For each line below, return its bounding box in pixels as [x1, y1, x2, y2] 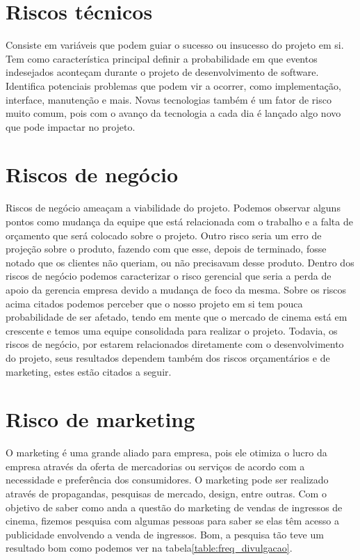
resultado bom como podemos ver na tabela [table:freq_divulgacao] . [6, 541, 293, 555]
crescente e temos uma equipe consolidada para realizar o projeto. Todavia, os [6, 323, 338, 337]
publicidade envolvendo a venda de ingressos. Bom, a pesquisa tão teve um [6, 527, 324, 541]
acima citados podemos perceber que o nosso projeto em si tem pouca [6, 296, 303, 310]
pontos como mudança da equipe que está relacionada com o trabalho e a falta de [6, 214, 353, 228]
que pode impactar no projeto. [6, 119, 136, 134]
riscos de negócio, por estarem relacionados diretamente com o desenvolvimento [6, 337, 344, 351]
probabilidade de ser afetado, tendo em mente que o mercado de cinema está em [6, 310, 347, 324]
